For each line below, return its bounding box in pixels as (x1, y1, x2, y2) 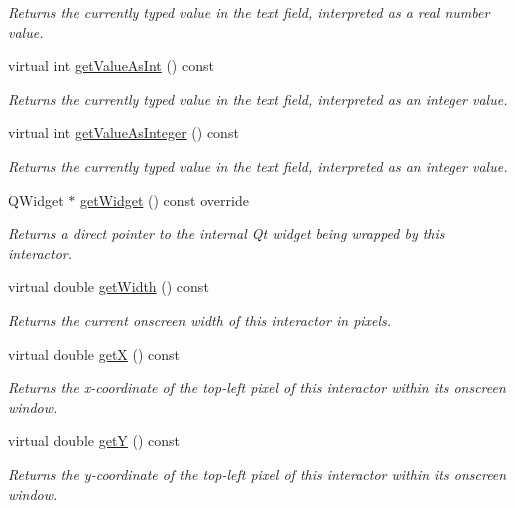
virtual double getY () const (8, 430, 181, 451)
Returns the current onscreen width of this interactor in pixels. (8, 309, 392, 330)
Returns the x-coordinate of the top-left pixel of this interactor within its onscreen (8, 377, 506, 398)
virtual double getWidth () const (8, 276, 209, 297)
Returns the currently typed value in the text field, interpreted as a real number (8, 2, 490, 22)
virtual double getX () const (8, 343, 181, 364)
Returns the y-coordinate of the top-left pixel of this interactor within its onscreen (8, 463, 507, 484)
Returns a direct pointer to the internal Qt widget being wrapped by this (8, 223, 445, 244)
